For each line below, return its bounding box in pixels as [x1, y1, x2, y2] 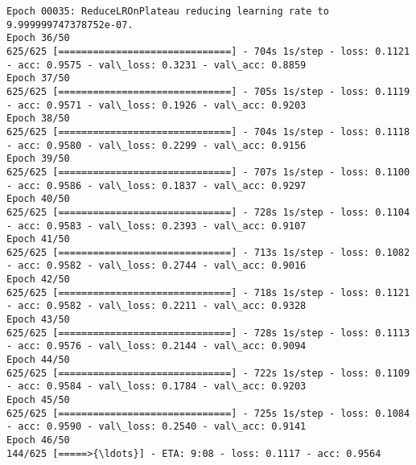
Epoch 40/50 [6, 193, 70, 205]
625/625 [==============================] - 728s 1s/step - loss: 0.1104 [6, 206, 410, 218]
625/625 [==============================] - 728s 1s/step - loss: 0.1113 [6, 327, 410, 339]
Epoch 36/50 [6, 32, 70, 44]
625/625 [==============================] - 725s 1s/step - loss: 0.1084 [6, 407, 410, 419]
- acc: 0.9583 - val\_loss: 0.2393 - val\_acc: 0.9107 [6, 220, 307, 232]
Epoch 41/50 [6, 233, 70, 245]
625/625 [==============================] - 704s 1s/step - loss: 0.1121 [6, 45, 410, 57]
